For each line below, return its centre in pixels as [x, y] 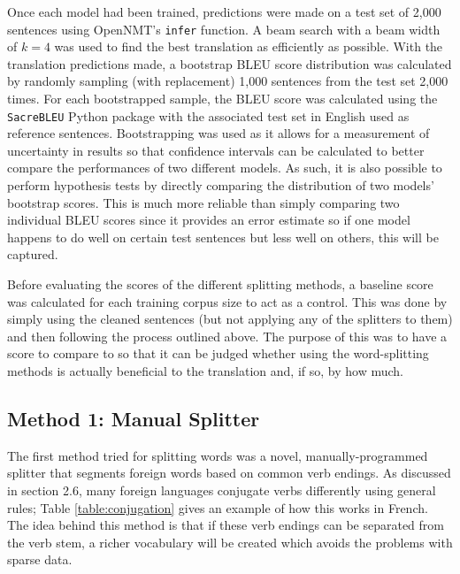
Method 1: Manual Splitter [134, 418]
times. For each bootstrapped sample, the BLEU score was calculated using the [222, 99]
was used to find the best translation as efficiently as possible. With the [249, 46]
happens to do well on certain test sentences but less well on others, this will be [223, 237]
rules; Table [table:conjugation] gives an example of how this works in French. [218, 507]
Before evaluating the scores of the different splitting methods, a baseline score [220, 284]
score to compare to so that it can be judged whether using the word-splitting [218, 353]
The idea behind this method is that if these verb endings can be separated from [226, 525]
